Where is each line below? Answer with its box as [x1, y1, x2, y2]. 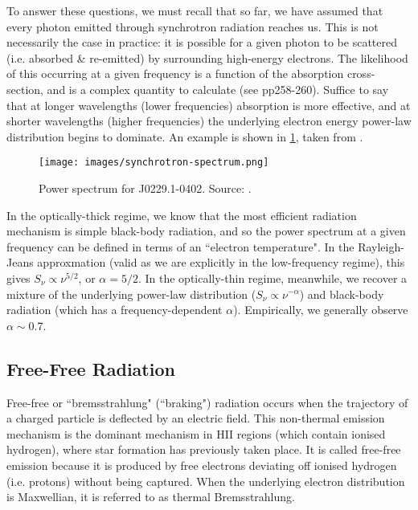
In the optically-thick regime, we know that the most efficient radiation [6, 206, 357, 223]
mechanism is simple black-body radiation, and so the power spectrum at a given [6, 222, 406, 239]
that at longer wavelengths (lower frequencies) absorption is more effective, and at [6, 96, 411, 113]
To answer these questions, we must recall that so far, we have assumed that [6, 2, 383, 18]
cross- [346, 65, 375, 82]
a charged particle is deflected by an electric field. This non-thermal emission [6, 410, 385, 426]
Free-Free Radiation [6, 356, 175, 381]
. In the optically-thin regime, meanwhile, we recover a [137, 269, 408, 286]
